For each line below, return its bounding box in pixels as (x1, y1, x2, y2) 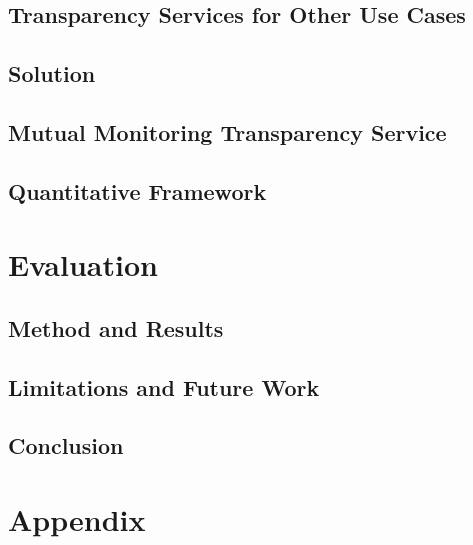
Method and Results (8, 312, 224, 343)
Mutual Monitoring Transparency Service (8, 116, 447, 147)
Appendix (8, 499, 146, 540)
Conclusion (8, 430, 124, 461)
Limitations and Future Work (8, 371, 320, 402)
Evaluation (8, 244, 158, 285)
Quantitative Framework (8, 175, 267, 206)
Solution (8, 58, 96, 89)
